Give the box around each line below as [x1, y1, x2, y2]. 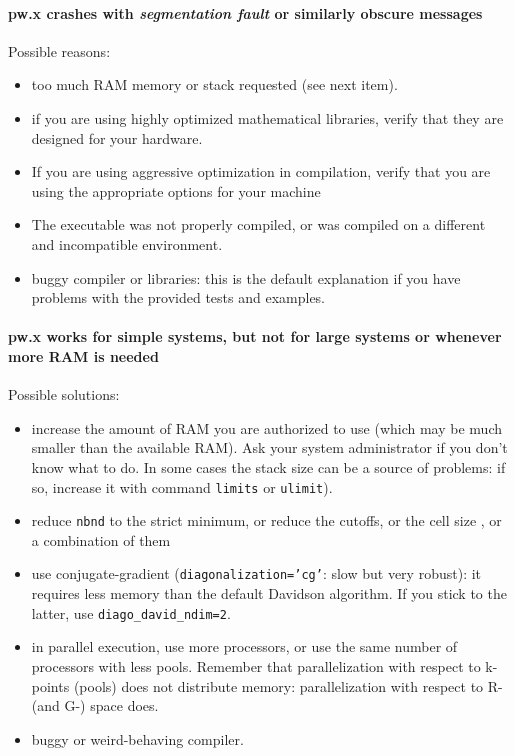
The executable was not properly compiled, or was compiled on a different [31, 214, 486, 235]
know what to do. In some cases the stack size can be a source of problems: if [31, 456, 506, 477]
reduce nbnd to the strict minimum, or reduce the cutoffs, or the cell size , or [31, 510, 502, 531]
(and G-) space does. [31, 695, 159, 716]
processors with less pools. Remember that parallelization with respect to [31, 655, 481, 676]
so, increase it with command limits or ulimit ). [31, 476, 333, 497]
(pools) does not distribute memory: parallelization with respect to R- [73, 675, 503, 696]
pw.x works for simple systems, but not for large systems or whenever [8, 326, 502, 347]
